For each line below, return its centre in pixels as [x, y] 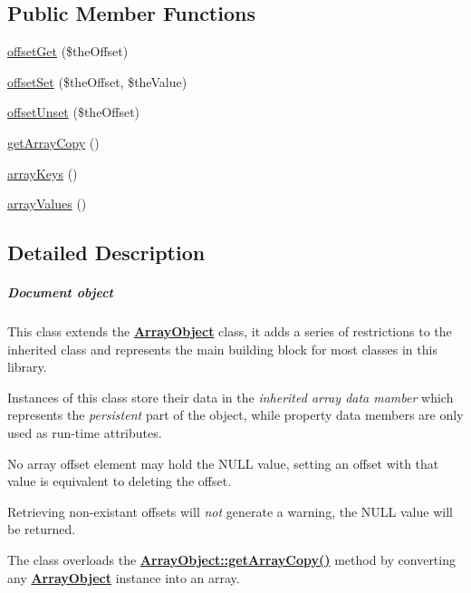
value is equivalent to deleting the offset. [120, 481]
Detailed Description [106, 253]
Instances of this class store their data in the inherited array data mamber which [231, 397]
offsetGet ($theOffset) [68, 51]
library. [27, 367]
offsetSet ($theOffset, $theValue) [97, 81]
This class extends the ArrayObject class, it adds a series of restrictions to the [230, 331]
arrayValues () [47, 204]
